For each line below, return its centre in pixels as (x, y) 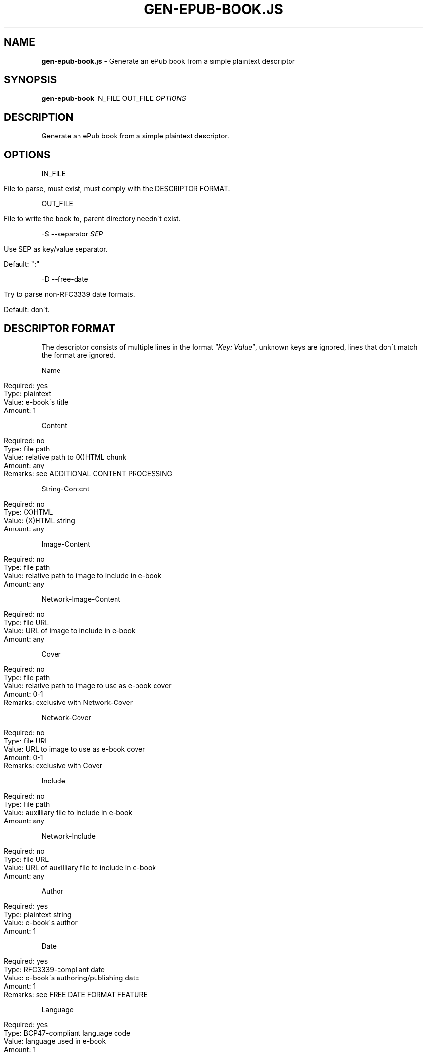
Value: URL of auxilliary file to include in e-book (80, 867)
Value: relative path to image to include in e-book (83, 575)
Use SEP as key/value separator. (56, 249)
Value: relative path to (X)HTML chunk (65, 457)
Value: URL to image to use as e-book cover (75, 749)
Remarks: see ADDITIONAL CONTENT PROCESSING (88, 473)
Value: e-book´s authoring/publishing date (72, 978)
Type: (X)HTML (29, 512)
